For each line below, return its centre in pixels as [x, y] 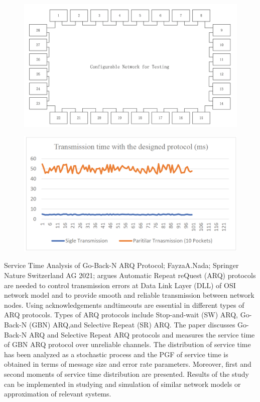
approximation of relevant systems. [58, 394]
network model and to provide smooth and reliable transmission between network [129, 295]
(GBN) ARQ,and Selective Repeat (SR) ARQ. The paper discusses [132, 325]
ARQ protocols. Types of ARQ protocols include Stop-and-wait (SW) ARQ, [121, 315]
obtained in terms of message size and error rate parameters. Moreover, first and [128, 364]
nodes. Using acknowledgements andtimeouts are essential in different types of [124, 305]
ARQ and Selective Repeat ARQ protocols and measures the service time [142, 334]
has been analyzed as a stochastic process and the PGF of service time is [116, 354]
